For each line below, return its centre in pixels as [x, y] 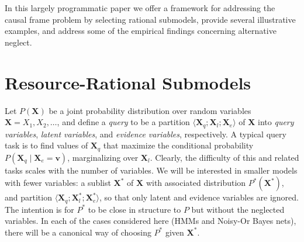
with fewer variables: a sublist [58, 183]
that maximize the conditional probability [178, 145]
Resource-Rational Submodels [128, 82]
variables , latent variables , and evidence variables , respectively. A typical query [146, 134]
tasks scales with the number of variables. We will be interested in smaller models [151, 170]
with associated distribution [196, 183]
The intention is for [39, 209]
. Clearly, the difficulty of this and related [224, 157]
